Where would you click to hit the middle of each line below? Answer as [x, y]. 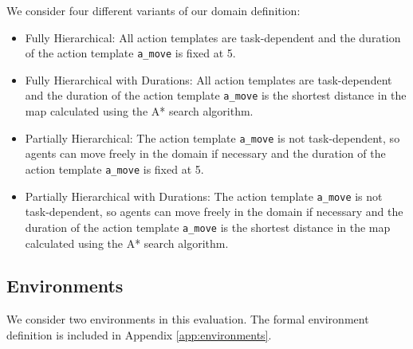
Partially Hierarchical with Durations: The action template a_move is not [204, 196]
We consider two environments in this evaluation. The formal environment [188, 319]
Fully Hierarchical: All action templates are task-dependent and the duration [213, 37]
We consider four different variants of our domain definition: [153, 10]
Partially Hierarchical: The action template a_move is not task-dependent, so [212, 137]
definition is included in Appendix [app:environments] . [139, 334]
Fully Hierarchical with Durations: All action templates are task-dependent [208, 79]
